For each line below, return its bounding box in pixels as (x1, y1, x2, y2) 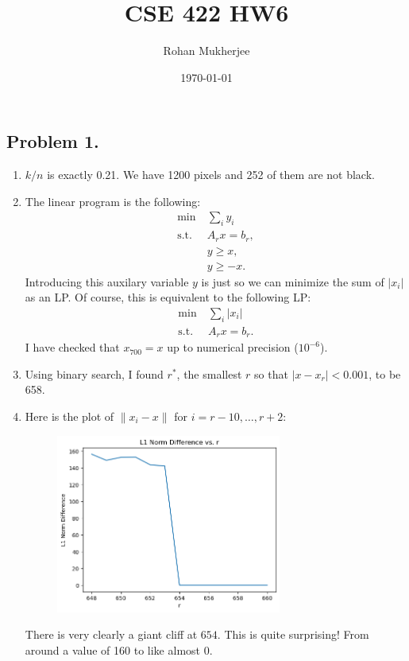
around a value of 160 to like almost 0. (25, 641, 213, 658)
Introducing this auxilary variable (25, 273, 189, 290)
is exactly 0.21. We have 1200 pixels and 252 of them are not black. (47, 166, 375, 183)
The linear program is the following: (25, 192, 201, 209)
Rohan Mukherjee (163, 42, 250, 59)
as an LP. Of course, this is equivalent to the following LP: (25, 289, 311, 305)
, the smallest (176, 365, 242, 382)
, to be (368, 365, 401, 382)
